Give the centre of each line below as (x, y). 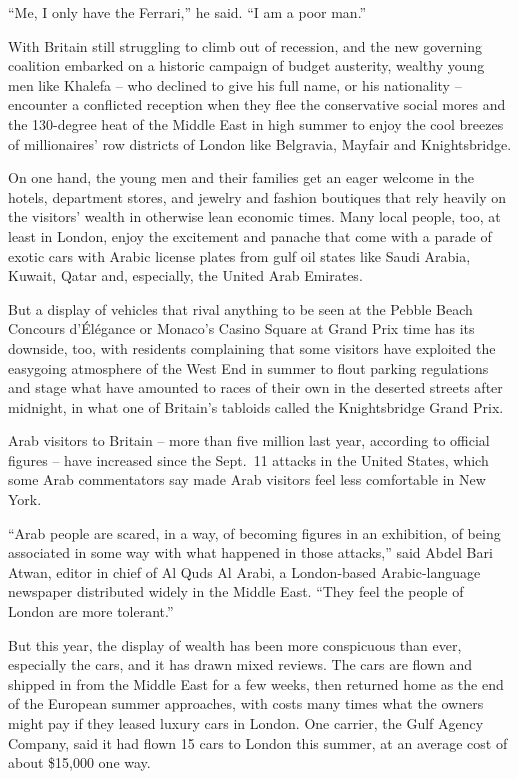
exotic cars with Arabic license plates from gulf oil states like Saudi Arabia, (239, 255)
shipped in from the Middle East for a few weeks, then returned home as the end (256, 683)
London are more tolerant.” (91, 611)
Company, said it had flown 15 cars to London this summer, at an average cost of (258, 742)
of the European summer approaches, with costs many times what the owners (246, 703)
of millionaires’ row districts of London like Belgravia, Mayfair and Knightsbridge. (260, 143)
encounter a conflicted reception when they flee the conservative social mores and (257, 104)
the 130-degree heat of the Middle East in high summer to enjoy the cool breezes (256, 123)
